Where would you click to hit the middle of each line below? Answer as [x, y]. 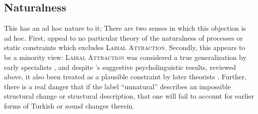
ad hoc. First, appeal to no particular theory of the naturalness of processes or [124, 37]
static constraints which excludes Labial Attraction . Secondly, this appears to [125, 47]
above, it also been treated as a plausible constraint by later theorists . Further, [125, 77]
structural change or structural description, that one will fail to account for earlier [129, 96]
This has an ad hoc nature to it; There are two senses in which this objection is [125, 28]
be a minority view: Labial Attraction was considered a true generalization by [125, 57]
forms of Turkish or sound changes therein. [69, 105]
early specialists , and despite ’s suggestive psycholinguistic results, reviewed [120, 67]
